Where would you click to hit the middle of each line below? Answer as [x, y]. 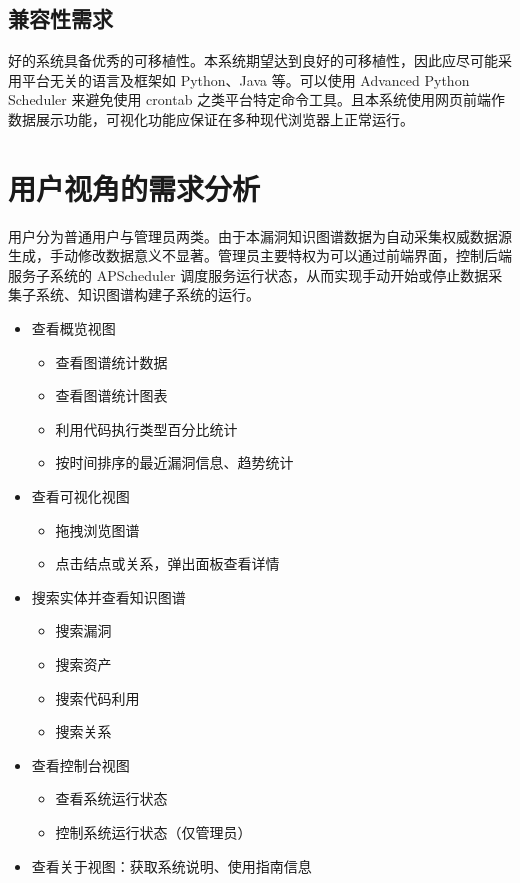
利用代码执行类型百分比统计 [146, 428]
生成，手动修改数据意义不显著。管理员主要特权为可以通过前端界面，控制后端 [260, 255]
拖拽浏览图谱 [97, 529]
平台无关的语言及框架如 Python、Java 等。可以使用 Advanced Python [245, 79]
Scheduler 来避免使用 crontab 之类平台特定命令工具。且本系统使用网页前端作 [257, 99]
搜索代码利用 [97, 697]
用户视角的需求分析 [134, 187]
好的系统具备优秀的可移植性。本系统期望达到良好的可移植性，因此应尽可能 [253, 60]
